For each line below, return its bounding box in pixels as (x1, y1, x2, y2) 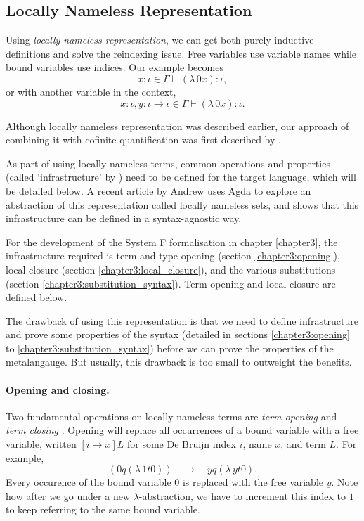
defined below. (6, 290, 67, 304)
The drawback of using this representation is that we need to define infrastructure (6, 313, 358, 328)
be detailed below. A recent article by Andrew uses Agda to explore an (6, 183, 311, 198)
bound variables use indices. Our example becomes (6, 60, 223, 75)
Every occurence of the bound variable (6, 475, 171, 489)
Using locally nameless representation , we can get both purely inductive (6, 32, 314, 47)
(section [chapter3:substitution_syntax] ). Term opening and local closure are (6, 276, 336, 290)
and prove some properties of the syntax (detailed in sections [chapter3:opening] (6, 327, 350, 342)
